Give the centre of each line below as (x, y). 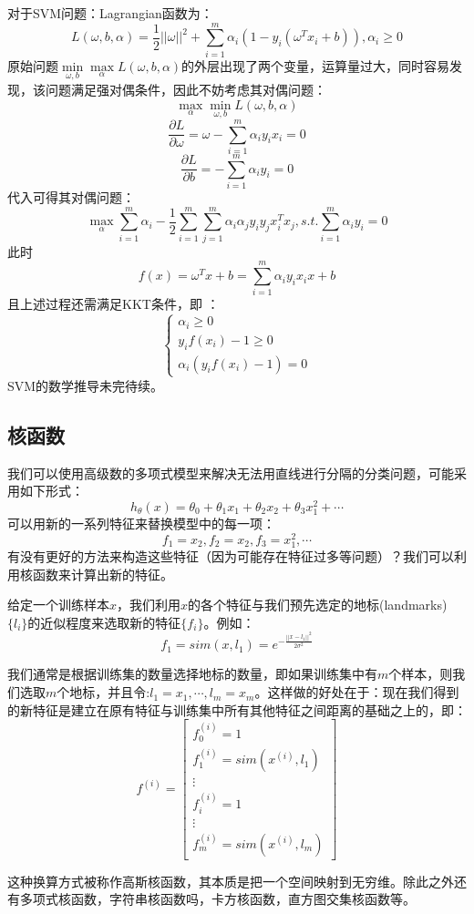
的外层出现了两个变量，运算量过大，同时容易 (316, 65)
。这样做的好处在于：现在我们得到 (357, 692)
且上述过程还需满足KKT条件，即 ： (113, 304)
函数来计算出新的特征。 (103, 574)
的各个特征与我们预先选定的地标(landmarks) (318, 605)
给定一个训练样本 (58, 605)
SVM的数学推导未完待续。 (86, 385)
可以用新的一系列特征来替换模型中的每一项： (141, 524)
